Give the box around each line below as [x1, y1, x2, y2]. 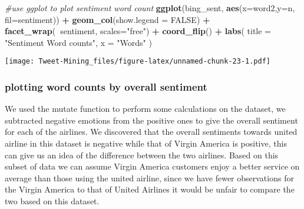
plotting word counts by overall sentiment [5, 79, 207, 94]
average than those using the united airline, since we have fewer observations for [5, 171, 294, 184]
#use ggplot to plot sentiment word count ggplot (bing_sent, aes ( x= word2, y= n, [5, 2, 295, 14]
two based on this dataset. [5, 195, 100, 207]
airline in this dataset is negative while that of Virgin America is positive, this [5, 137, 287, 150]
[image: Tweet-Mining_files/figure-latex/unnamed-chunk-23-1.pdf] [5, 57, 271, 66]
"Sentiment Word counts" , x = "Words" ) [5, 36, 152, 48]
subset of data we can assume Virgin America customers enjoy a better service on [5, 160, 300, 172]
